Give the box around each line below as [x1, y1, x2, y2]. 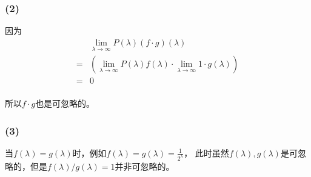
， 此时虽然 [184, 146, 229, 159]
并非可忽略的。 [115, 159, 175, 172]
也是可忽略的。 [35, 97, 95, 110]
